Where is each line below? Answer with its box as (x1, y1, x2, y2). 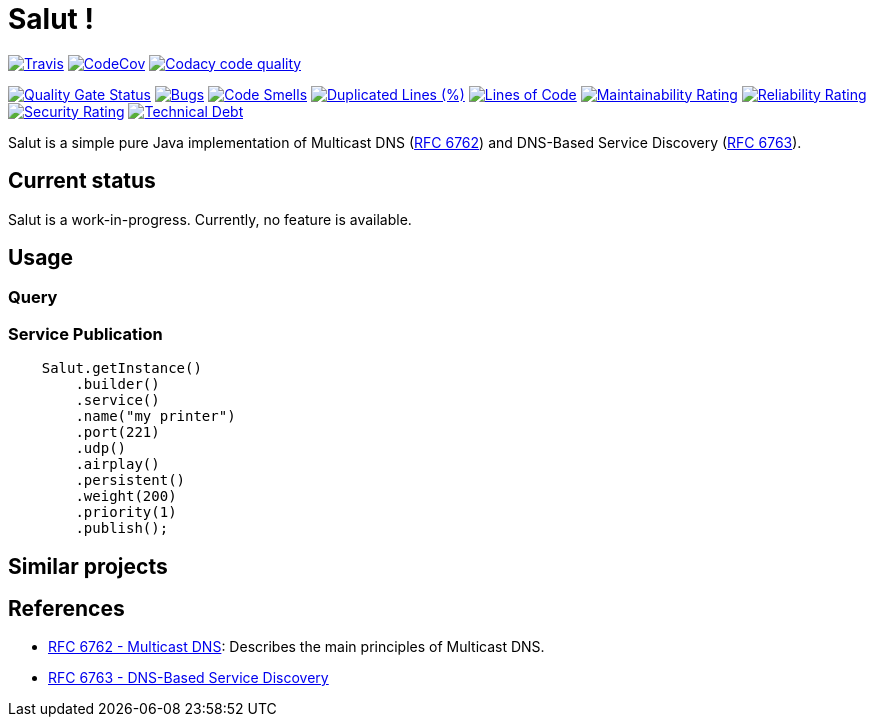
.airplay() (75, 456, 160, 473)
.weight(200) (75, 488, 177, 505)
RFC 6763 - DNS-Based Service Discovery (48, 669, 329, 687)
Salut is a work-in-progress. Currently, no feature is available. (8, 210, 412, 228)
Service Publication (8, 323, 163, 344)
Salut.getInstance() (41, 360, 202, 377)
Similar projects (8, 553, 168, 579)
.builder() (75, 376, 160, 393)
